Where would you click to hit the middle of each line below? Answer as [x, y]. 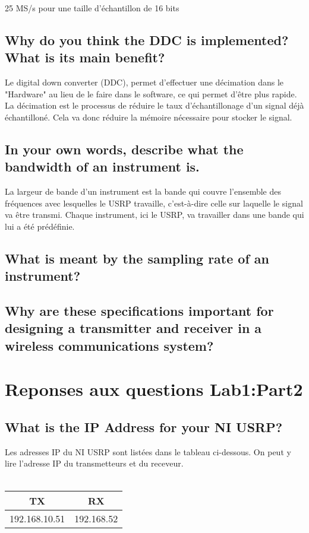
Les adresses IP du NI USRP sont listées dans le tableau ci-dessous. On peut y [148, 451]
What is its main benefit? [85, 57]
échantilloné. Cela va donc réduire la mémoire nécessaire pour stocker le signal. [149, 117]
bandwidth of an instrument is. [102, 166]
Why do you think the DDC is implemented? [147, 39]
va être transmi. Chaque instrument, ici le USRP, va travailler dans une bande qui [154, 215]
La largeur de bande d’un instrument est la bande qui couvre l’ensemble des [143, 191]
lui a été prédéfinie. [40, 226]
